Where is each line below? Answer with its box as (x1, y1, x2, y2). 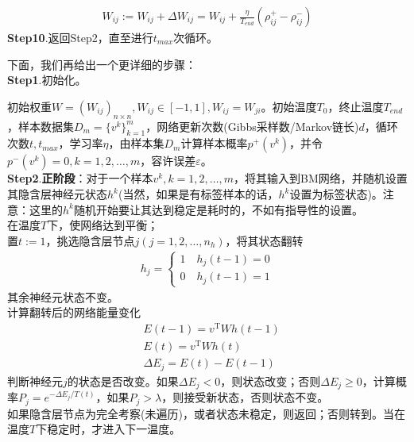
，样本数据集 (7, 117, 74, 134)
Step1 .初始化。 (7, 71, 87, 88)
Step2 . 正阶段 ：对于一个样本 (7, 170, 153, 186)
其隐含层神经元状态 (7, 186, 107, 202)
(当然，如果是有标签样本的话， (118, 186, 279, 202)
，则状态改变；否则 (220, 372, 321, 389)
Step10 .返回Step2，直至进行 (7, 29, 153, 46)
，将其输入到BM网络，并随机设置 (234, 170, 408, 186)
